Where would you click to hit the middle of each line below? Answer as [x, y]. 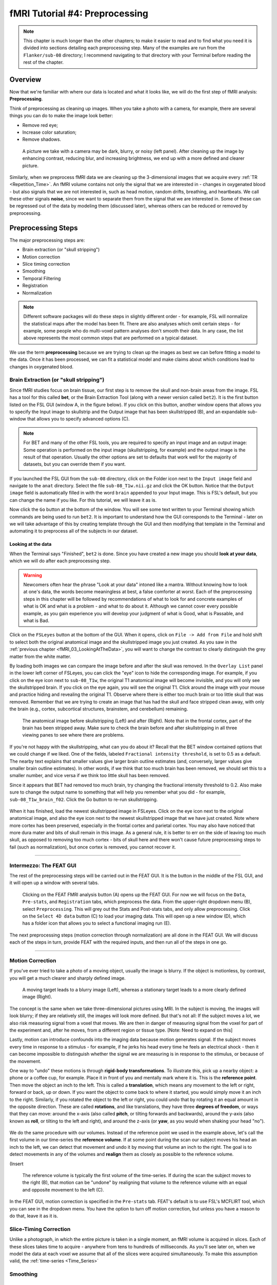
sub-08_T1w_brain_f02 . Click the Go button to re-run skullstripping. [84, 799]
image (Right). [37, 997]
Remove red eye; [40, 125]
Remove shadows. [42, 139]
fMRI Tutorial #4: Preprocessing [79, 13]
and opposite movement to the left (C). [63, 1189]
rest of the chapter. [44, 62]
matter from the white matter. [40, 656]
